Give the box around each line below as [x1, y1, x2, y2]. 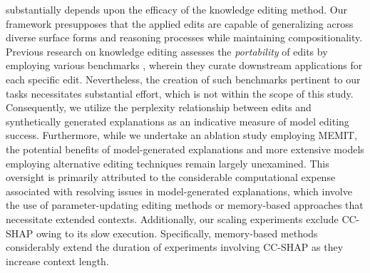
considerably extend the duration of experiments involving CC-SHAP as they [6, 239, 344, 254]
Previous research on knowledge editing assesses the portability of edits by [6, 43, 328, 58]
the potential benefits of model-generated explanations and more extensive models [6, 141, 364, 156]
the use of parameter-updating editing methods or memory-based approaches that [6, 197, 364, 212]
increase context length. [6, 253, 109, 268]
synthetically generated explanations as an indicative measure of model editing [6, 113, 349, 128]
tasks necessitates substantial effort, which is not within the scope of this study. [6, 86, 354, 101]
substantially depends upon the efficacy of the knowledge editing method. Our [6, 2, 348, 16]
